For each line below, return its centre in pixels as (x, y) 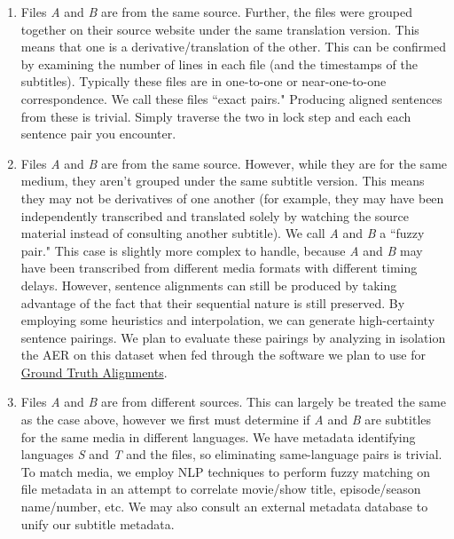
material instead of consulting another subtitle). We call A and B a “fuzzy (223, 233)
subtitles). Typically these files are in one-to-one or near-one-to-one (204, 81)
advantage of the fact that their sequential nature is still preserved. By (213, 302)
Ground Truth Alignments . (94, 372)
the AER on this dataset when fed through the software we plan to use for (223, 355)
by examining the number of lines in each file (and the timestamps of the (219, 63)
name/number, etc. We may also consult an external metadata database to (224, 507)
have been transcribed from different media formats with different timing (219, 268)
